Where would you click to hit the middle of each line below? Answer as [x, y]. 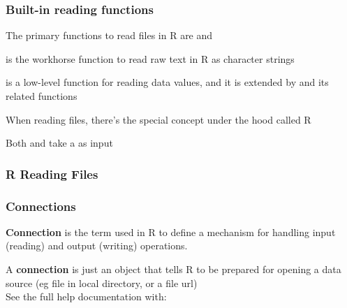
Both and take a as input [59, 143]
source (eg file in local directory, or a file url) [102, 283]
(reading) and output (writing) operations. [97, 245]
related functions [42, 96]
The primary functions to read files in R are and [109, 35]
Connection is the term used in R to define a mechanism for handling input [171, 232]
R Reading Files [52, 174]
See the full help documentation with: [86, 296]
